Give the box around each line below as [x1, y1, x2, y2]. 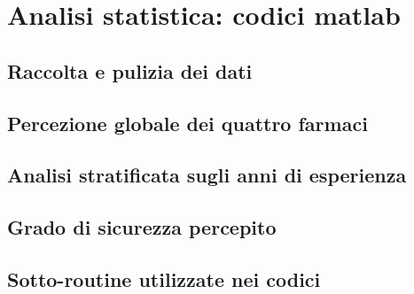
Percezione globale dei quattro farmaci [7, 109, 368, 136]
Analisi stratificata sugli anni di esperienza [7, 161, 407, 189]
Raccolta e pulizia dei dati [7, 57, 253, 84]
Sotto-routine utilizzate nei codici [7, 265, 321, 292]
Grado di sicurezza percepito [7, 213, 277, 241]
